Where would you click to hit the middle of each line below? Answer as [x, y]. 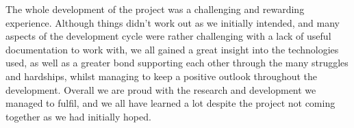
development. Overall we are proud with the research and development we [161, 89]
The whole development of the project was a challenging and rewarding [155, 9]
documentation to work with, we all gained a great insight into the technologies [172, 49]
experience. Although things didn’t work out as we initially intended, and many [173, 22]
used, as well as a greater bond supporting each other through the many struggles [177, 63]
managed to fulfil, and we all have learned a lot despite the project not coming [170, 103]
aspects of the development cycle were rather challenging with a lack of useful [168, 36]
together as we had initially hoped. [78, 116]
